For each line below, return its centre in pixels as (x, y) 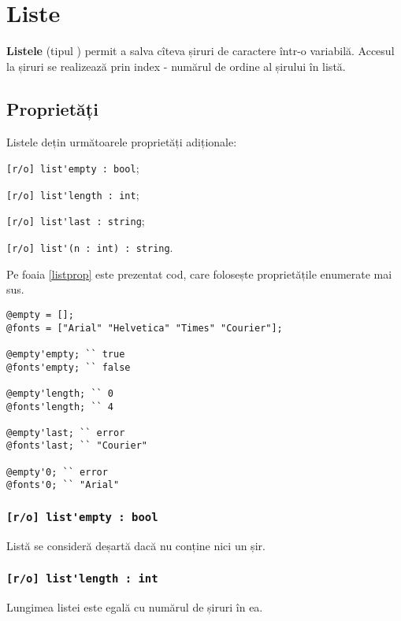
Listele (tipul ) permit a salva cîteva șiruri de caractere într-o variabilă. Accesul (200, 51)
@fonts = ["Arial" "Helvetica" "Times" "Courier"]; (145, 328)
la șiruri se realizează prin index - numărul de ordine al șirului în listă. (176, 66)
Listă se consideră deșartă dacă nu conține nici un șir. (136, 545)
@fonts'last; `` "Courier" (77, 446)
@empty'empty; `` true (66, 354)
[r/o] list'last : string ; (76, 221)
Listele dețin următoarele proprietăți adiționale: (122, 141)
